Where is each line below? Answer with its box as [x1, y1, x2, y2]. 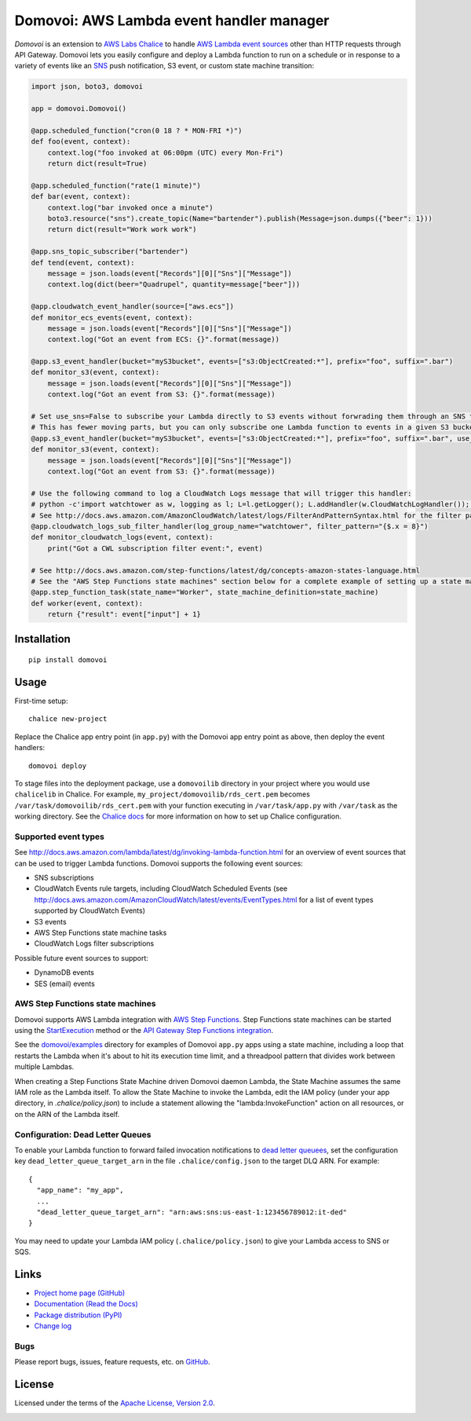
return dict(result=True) [47, 159, 148, 168]
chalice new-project [28, 715, 108, 723]
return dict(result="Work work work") [47, 225, 197, 234]
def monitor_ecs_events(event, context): [31, 313, 193, 322]
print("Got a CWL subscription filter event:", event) [47, 544, 263, 553]
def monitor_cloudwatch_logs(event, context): [31, 533, 214, 542]
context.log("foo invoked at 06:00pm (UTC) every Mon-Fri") [47, 148, 284, 157]
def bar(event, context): [31, 192, 131, 201]
